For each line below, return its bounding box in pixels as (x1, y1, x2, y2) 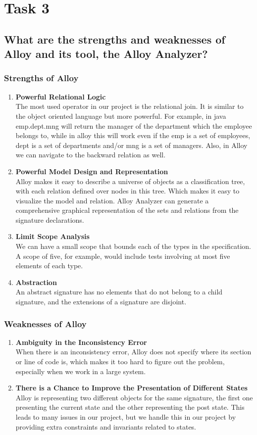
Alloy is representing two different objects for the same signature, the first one (15, 392, 253, 402)
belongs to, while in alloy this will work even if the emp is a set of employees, (15, 130, 251, 141)
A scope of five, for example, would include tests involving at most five (15, 250, 230, 261)
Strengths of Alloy (4, 72, 79, 84)
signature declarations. (15, 214, 84, 225)
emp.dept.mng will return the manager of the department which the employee (15, 120, 252, 131)
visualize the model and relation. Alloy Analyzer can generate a (15, 195, 209, 205)
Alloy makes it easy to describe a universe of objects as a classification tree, (15, 176, 245, 186)
